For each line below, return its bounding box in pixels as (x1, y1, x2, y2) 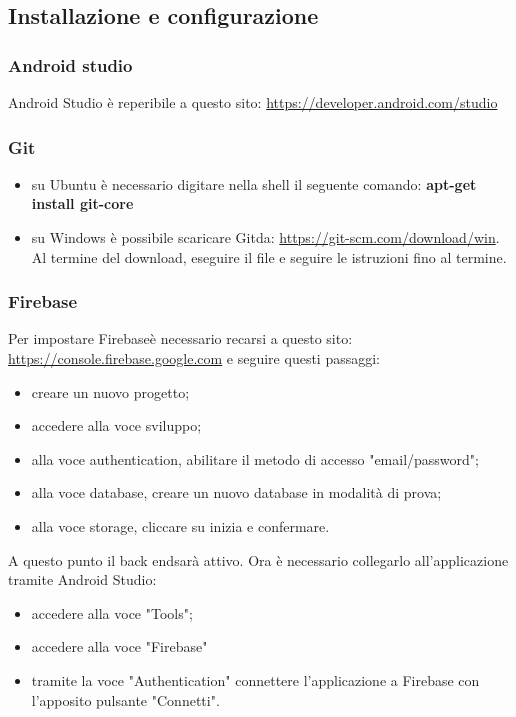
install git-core (31, 193, 134, 214)
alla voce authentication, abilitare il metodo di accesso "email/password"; (31, 448, 479, 469)
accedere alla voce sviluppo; (31, 415, 202, 436)
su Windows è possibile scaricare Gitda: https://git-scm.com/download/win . (31, 227, 500, 247)
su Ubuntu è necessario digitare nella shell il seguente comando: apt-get (31, 173, 477, 194)
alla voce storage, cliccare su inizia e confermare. (31, 515, 330, 536)
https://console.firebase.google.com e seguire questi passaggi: (8, 348, 380, 368)
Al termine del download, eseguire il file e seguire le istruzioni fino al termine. (31, 246, 507, 267)
